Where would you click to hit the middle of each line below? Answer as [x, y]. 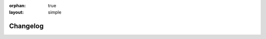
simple [55, 13]
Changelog [26, 26]
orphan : [17, 6]
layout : [17, 13]
